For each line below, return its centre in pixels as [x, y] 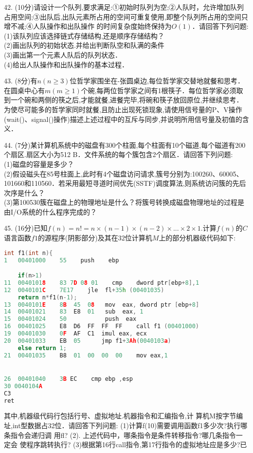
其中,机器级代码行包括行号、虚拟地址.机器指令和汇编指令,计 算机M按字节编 [124, 416]
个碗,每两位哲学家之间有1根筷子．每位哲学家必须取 [162, 90]
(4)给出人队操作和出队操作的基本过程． [66, 64]
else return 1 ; [42, 348]
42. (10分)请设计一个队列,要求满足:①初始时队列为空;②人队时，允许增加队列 [124, 7]
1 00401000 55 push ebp [62, 260]
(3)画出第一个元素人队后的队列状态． [63, 54]
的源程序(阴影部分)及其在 [78, 238]
